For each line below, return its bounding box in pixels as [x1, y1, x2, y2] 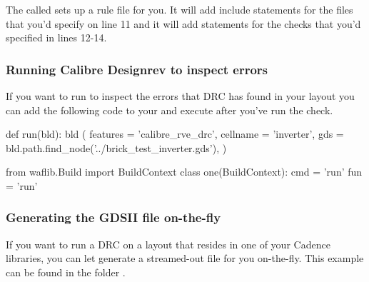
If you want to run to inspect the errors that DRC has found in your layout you [6, 89, 355, 103]
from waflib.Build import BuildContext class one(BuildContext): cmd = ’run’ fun [6, 164, 363, 179]
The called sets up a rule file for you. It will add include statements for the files [6, 2, 353, 16]
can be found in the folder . [6, 264, 126, 279]
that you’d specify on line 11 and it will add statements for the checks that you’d [6, 16, 361, 31]
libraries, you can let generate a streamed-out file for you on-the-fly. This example [6, 251, 364, 266]
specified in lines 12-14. [6, 30, 107, 45]
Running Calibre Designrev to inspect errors [6, 60, 268, 78]
